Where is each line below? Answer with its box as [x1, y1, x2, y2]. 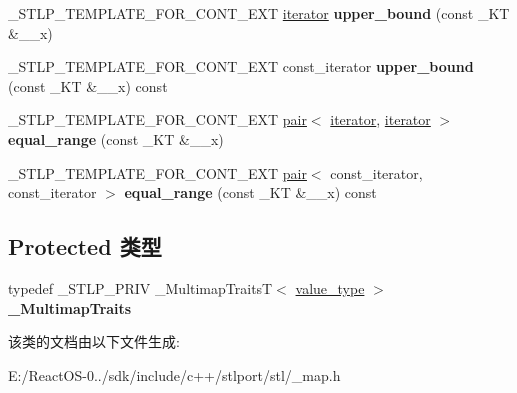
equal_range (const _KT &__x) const [124, 182, 377, 203]
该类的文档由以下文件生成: [8, 331, 180, 352]
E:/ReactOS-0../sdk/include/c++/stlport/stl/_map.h [8, 364, 341, 385]
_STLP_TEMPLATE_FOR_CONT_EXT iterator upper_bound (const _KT [8, 3, 510, 23]
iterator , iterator [330, 109, 431, 130]
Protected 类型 [8, 231, 162, 262]
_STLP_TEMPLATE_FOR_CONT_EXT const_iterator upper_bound [8, 56, 474, 77]
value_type [295, 277, 365, 298]
